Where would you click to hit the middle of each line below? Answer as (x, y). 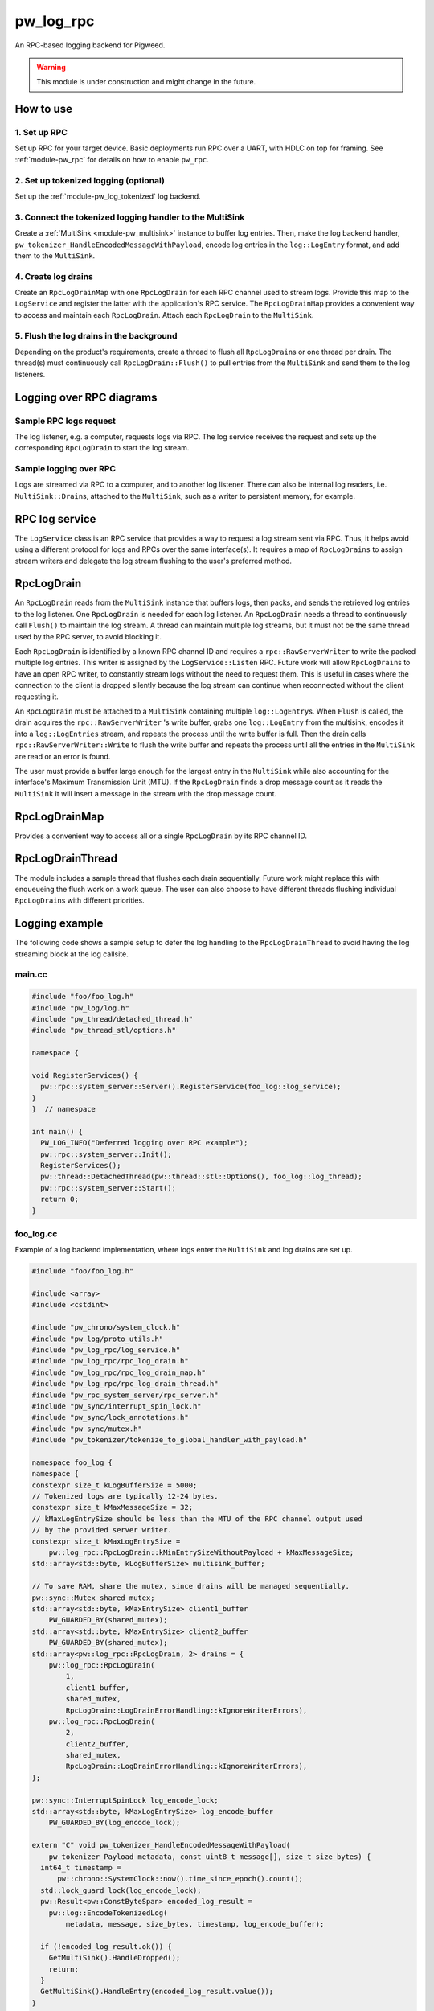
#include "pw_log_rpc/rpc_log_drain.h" (110, 1361)
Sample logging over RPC (66, 469)
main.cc (31, 975)
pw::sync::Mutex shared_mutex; (94, 1598)
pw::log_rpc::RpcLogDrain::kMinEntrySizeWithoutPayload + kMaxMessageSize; (201, 1553)
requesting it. (37, 697)
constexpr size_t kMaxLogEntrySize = (106, 1541)
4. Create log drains (54, 276)
